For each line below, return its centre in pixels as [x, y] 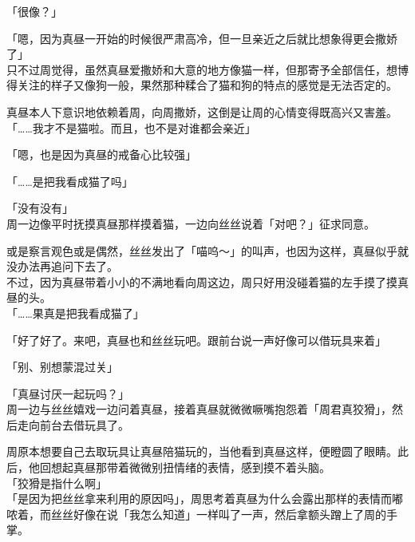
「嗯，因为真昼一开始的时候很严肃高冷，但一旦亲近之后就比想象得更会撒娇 [202, 38]
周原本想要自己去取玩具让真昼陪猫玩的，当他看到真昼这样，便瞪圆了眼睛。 [202, 451]
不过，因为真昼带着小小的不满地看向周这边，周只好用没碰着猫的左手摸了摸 [202, 281]
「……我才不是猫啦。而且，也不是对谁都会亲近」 [131, 127]
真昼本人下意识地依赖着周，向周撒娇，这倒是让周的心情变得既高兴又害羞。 [202, 111]
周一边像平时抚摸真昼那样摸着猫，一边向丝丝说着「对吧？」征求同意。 [191, 223]
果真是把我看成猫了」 [88, 313]
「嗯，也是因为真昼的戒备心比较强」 [101, 154]
